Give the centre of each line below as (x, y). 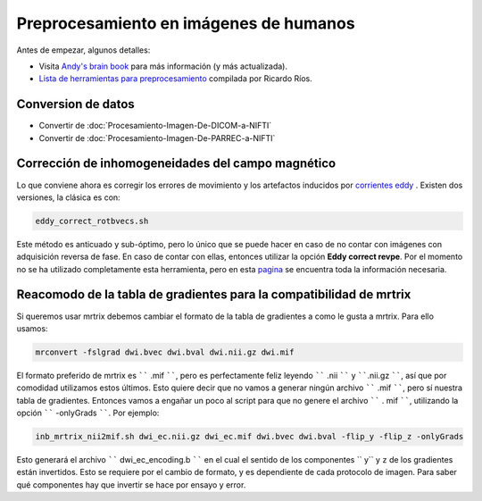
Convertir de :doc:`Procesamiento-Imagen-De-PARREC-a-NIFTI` (157, 138)
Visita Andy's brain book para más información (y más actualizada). (163, 66)
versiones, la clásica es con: (68, 197)
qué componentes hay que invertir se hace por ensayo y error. (131, 484)
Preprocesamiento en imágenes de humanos (186, 23)
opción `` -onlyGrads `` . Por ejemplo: (88, 413)
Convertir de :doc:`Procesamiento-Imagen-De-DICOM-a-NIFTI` (155, 126)
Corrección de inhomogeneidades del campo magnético (176, 164)
